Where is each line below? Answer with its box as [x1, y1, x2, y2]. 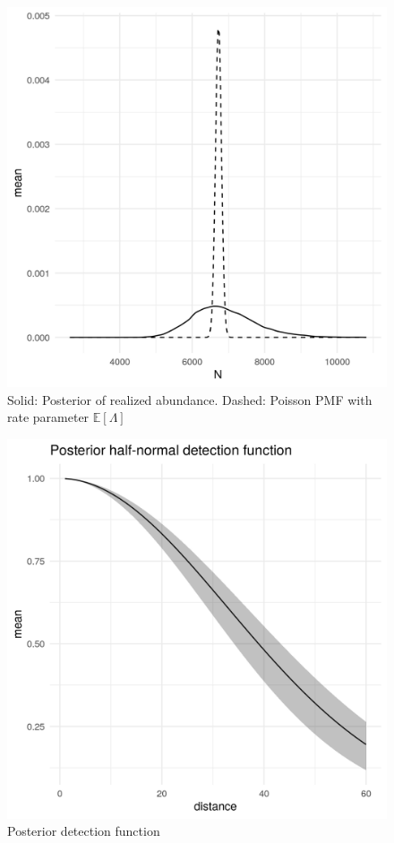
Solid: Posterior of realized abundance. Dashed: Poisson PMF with [7, 390, 373, 409]
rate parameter [7, 408, 90, 426]
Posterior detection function [7, 821, 160, 840]
